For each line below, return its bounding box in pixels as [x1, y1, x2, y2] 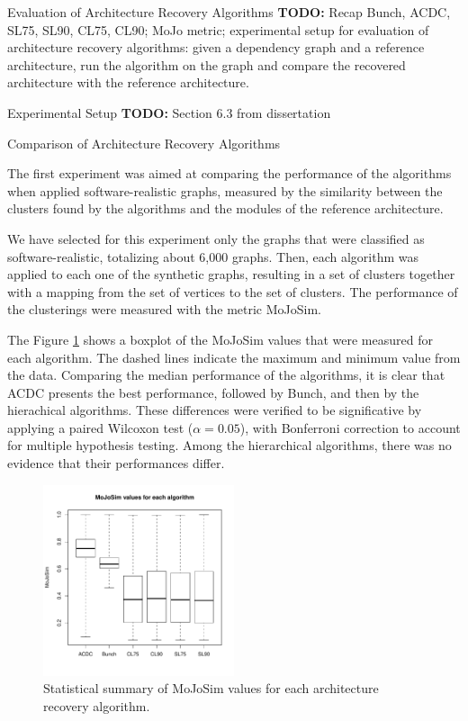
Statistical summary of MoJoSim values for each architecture [43, 679, 379, 698]
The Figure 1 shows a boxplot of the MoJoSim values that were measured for [7, 329, 433, 348]
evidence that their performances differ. [7, 454, 225, 473]
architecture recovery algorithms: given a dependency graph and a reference [7, 38, 425, 57]
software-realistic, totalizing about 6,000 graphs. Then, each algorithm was [7, 247, 419, 266]
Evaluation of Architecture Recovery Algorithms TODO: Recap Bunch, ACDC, [7, 3, 451, 21]
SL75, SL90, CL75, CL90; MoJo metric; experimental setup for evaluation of [7, 20, 429, 39]
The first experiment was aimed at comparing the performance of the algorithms [7, 164, 452, 183]
